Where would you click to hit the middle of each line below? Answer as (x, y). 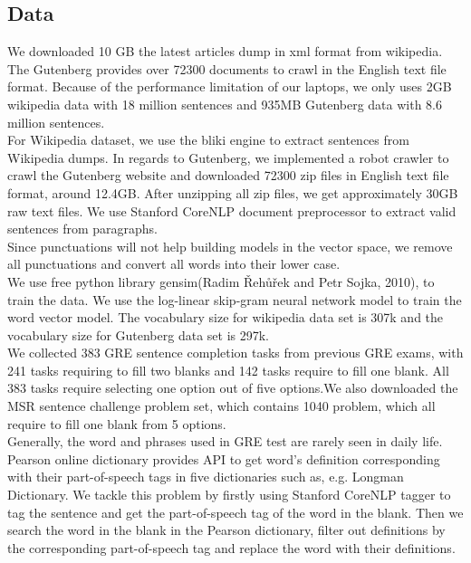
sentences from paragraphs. (83, 229)
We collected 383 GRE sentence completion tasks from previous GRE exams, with (235, 353)
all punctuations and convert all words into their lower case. (174, 264)
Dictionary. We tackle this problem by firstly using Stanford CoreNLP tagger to (229, 495)
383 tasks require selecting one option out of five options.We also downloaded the (233, 388)
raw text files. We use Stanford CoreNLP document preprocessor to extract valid (232, 210)
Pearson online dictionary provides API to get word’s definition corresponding (224, 458)
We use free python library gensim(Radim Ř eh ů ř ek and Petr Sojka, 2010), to (221, 281)
